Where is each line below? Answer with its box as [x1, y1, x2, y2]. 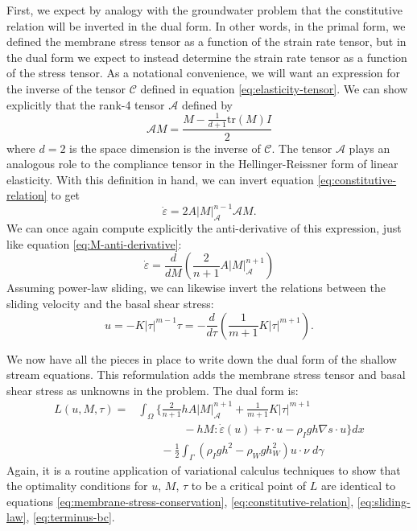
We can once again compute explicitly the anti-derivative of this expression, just [6, 220, 402, 237]
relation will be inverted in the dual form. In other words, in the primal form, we [6, 17, 406, 34]
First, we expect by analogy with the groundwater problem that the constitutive [6, 2, 403, 18]
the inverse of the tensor [6, 80, 126, 97]
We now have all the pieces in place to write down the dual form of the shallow [6, 350, 397, 367]
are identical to [320, 477, 396, 494]
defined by [181, 96, 233, 113]
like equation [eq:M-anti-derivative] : [6, 235, 182, 252]
